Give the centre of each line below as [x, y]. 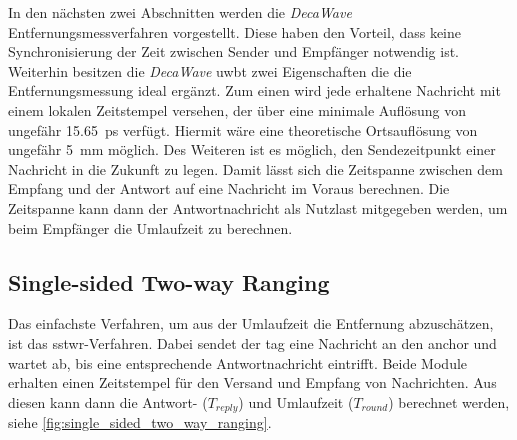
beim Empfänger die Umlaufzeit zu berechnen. [150, 227]
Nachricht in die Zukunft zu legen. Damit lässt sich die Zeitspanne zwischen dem [255, 168]
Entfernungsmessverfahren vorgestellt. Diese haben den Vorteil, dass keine [235, 31]
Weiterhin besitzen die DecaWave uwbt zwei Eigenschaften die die [210, 70]
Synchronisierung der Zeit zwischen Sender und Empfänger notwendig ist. [233, 51]
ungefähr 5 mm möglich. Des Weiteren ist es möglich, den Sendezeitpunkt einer [252, 149]
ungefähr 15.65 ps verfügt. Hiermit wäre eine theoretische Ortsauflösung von [243, 129]
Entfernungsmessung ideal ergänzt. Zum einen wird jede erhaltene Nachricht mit [254, 90]
